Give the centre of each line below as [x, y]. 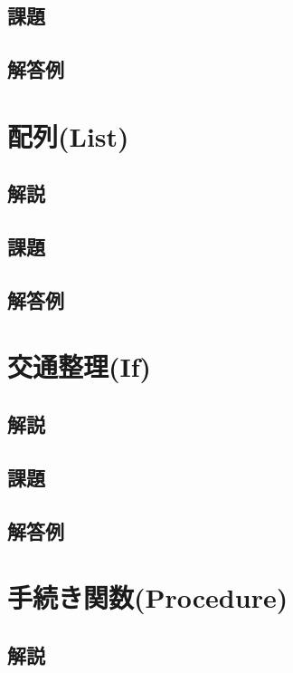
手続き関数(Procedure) [148, 597]
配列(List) [68, 135]
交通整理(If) [80, 366]
